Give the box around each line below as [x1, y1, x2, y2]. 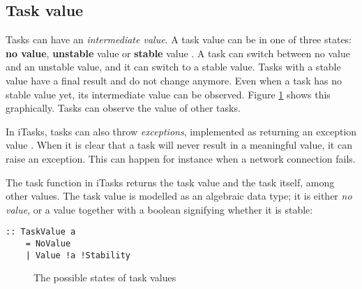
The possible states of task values [33, 270, 176, 285]
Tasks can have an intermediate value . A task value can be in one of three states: [6, 32, 352, 47]
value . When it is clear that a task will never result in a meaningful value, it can [6, 138, 352, 152]
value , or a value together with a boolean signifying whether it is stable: [6, 202, 313, 216]
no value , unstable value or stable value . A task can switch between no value [6, 45, 350, 60]
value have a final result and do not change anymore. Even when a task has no [6, 73, 342, 87]
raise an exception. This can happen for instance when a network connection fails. [6, 151, 356, 165]
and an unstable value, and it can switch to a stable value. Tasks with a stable [6, 59, 341, 74]
